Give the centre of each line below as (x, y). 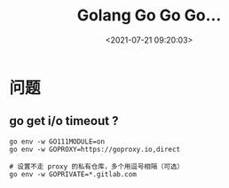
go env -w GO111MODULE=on (57, 141)
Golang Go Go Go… (149, 16)
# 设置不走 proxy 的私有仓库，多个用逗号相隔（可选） (97, 166)
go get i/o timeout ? (64, 121)
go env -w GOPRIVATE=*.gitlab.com (73, 174)
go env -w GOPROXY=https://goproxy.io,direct (95, 149)
